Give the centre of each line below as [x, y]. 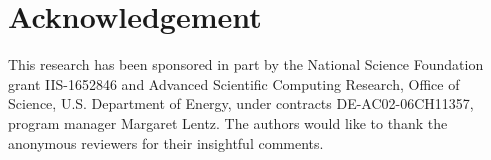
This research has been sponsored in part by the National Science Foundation [246, 64]
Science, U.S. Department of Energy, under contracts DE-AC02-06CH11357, [241, 103]
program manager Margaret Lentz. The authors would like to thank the [228, 122]
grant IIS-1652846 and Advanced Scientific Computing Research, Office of [234, 83]
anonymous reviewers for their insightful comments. [166, 142]
